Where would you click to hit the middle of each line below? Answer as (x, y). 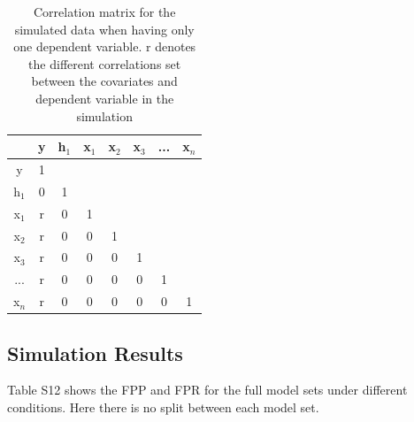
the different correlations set (105, 63)
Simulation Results (95, 353)
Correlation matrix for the (104, 12)
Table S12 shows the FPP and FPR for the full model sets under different (207, 390)
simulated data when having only (104, 29)
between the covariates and (104, 81)
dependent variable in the (105, 98)
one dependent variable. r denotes (105, 46)
